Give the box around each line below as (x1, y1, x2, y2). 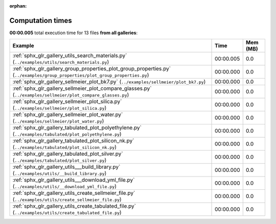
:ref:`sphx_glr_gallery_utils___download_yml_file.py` (12, 177, 135, 184)
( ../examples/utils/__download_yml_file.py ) (12, 183, 117, 190)
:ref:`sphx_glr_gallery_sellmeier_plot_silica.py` (12, 98, 122, 105)
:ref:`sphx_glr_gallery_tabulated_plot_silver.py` (12, 151, 123, 158)
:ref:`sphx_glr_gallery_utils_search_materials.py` (12, 52, 127, 59)
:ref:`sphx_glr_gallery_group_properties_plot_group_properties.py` (12, 65, 171, 72)
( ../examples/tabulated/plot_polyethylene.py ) (12, 131, 122, 138)
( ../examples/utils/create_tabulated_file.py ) (12, 209, 122, 216)
